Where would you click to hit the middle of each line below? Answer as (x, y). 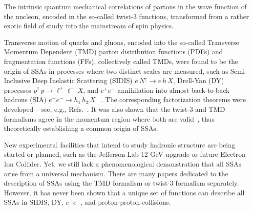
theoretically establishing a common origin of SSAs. (81, 128)
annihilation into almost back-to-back (173, 90)
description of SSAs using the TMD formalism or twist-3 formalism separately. (122, 183)
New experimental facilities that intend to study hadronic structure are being (120, 144)
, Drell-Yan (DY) (199, 80)
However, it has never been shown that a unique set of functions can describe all (124, 192)
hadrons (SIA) (25, 99)
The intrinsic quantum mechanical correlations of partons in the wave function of (126, 6)
